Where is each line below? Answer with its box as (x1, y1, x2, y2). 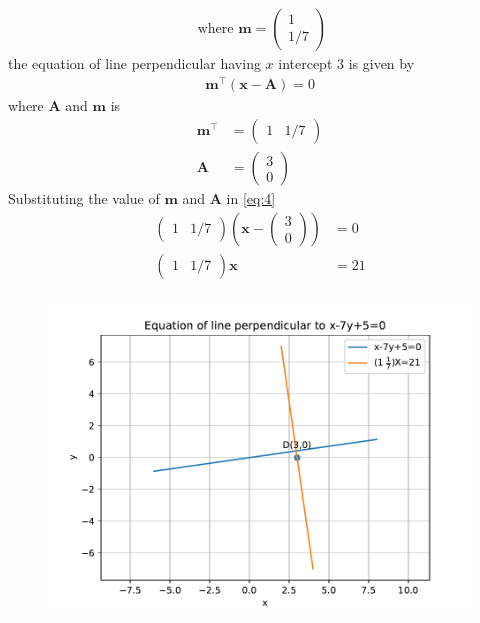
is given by (348, 53, 415, 74)
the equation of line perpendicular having (8, 53, 261, 74)
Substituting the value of (8, 188, 160, 209)
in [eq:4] (226, 188, 276, 209)
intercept (278, 53, 333, 74)
